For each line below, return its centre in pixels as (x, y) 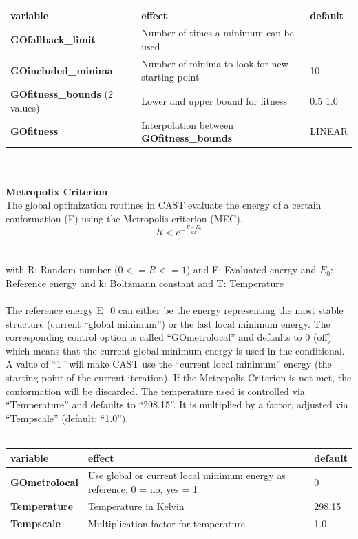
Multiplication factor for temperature (166, 523)
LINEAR (329, 131)
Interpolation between (188, 124)
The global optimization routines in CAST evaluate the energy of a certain (164, 205)
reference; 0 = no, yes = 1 (143, 488)
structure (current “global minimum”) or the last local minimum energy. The (168, 323)
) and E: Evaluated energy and (251, 269)
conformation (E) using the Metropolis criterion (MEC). (124, 218)
